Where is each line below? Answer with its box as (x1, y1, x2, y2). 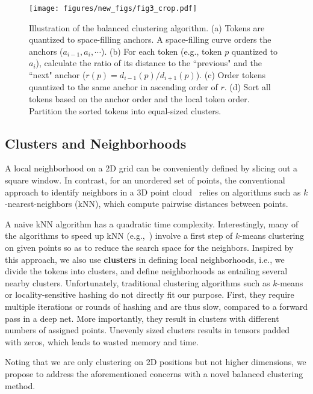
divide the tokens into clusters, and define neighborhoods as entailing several (5, 265, 288, 277)
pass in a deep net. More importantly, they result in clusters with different (5, 312, 279, 324)
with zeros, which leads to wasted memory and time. (5, 335, 199, 348)
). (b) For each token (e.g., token (101, 45, 222, 57)
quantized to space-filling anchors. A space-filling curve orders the (29, 33, 271, 46)
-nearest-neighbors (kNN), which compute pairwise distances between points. (5, 197, 288, 210)
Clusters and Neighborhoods (5, 134, 187, 152)
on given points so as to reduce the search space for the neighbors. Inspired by (5, 241, 294, 254)
